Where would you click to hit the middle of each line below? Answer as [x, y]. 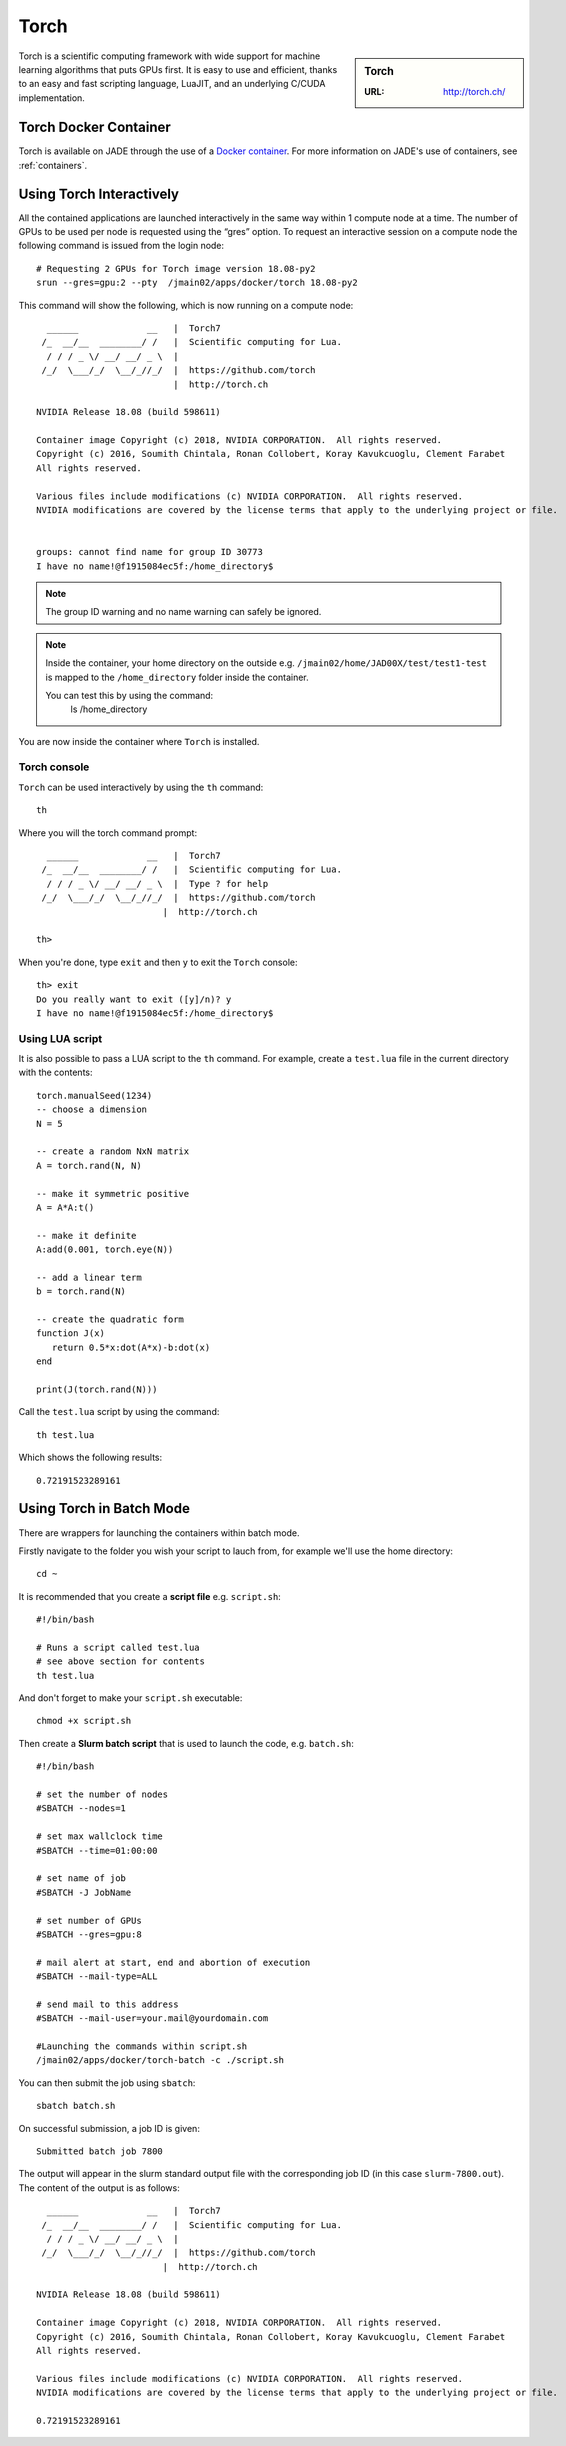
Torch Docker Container [95, 127]
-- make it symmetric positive [113, 1193]
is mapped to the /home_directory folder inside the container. [177, 677]
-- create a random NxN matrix [113, 1151]
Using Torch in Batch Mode [104, 1508]
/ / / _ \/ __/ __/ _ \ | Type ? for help [157, 883]
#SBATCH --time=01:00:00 [97, 1850]
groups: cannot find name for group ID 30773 [150, 552]
